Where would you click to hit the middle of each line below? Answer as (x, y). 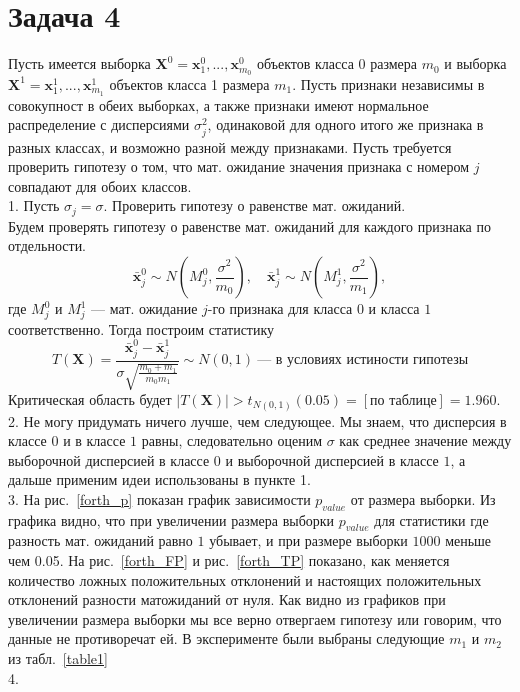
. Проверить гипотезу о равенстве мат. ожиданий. (254, 205)
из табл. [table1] (58, 658)
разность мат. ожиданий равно (100, 540)
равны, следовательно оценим (232, 440)
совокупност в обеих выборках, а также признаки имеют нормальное (218, 104)
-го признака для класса (280, 308)
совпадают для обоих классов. (100, 185)
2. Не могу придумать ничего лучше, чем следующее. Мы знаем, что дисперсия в (257, 420)
